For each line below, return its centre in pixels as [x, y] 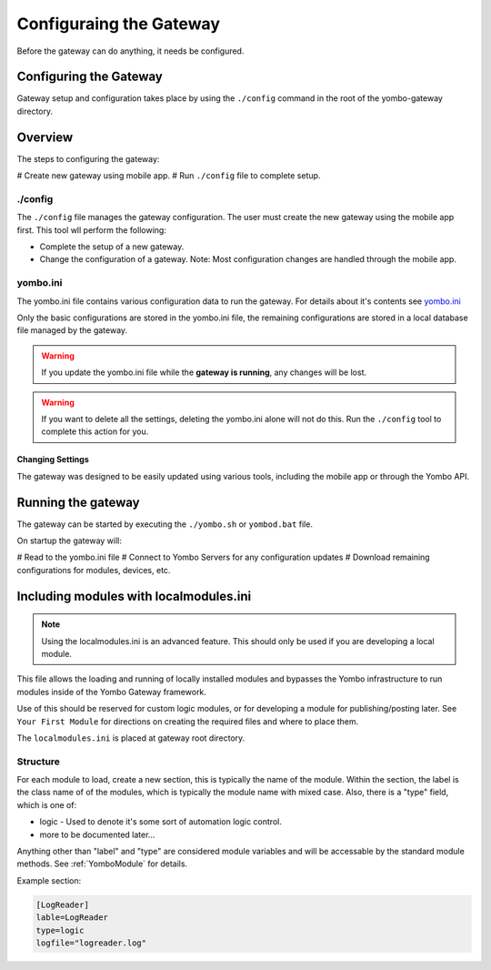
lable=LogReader [72, 918]
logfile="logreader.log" [91, 943]
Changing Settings [53, 460]
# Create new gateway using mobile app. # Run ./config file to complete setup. [169, 176]
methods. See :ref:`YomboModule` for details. [102, 864]
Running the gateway [78, 502]
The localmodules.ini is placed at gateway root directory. [131, 738]
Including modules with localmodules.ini [134, 596]
